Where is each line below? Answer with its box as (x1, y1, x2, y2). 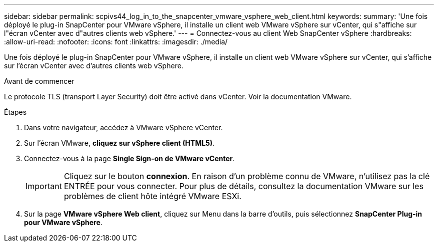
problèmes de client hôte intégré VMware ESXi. (63, 191, 241, 201)
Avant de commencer (4, 77, 74, 85)
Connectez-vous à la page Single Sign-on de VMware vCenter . (24, 154, 235, 163)
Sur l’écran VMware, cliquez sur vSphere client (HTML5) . (24, 139, 215, 147)
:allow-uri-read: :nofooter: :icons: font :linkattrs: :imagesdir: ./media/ (4, 37, 228, 46)
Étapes (4, 108, 27, 116)
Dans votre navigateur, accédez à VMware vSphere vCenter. (24, 123, 223, 132)
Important (25, 181, 62, 191)
